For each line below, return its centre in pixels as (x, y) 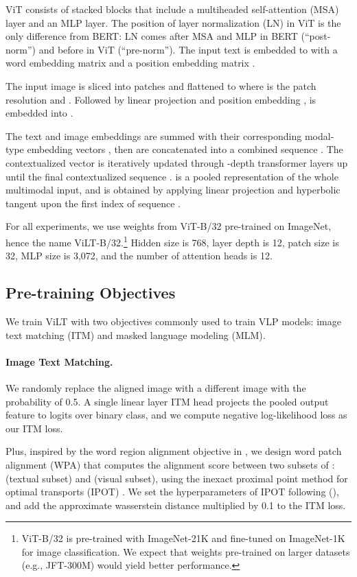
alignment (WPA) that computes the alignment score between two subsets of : (170, 464)
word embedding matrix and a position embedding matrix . (130, 63)
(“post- (316, 36)
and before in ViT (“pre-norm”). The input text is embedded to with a (188, 49)
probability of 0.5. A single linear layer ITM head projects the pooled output (167, 401)
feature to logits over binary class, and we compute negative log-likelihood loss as (176, 415)
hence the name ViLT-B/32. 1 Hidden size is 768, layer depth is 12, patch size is (172, 241)
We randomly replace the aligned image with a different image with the (156, 387)
